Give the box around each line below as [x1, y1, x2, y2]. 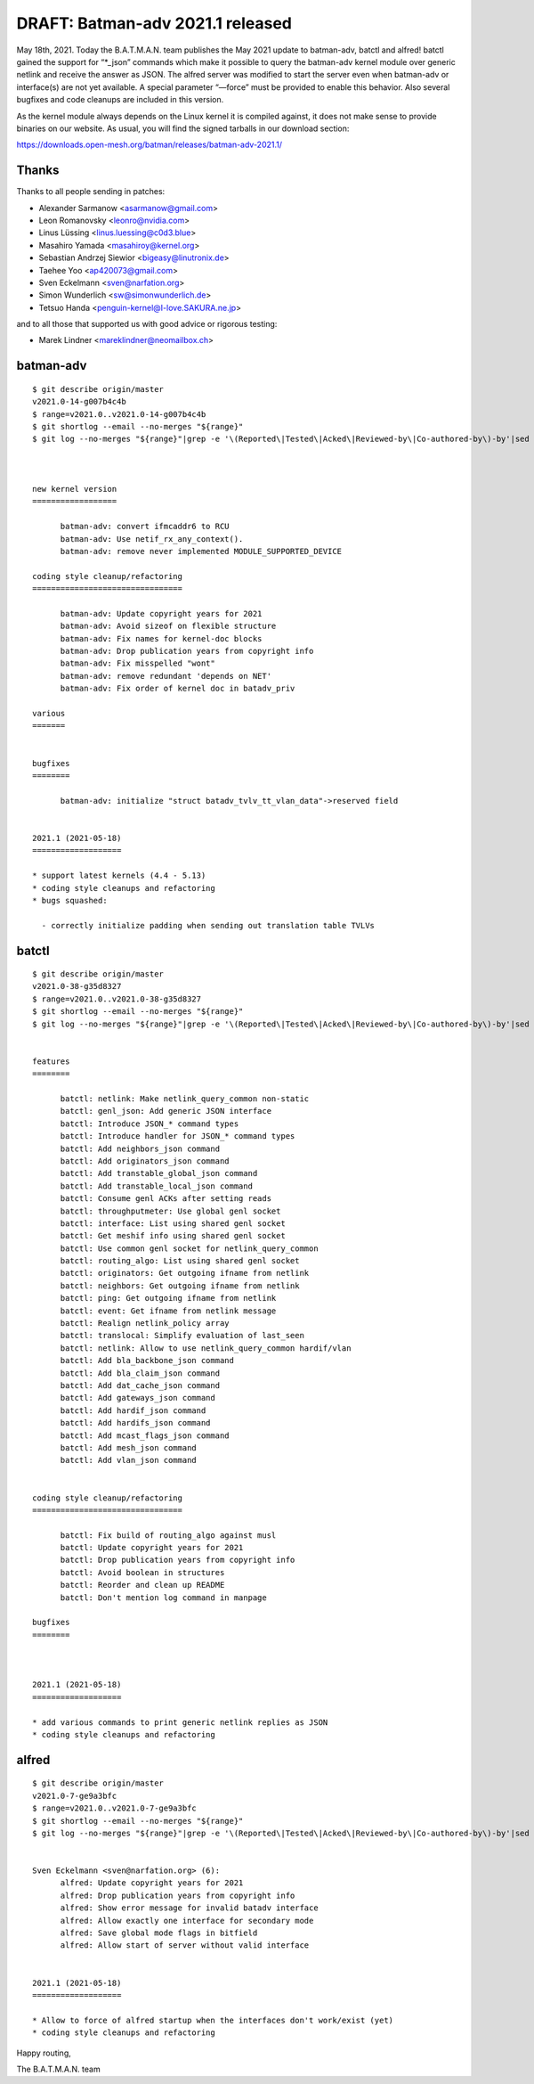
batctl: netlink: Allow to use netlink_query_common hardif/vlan [60, 1343, 352, 1353]
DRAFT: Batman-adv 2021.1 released [16, 13, 293, 33]
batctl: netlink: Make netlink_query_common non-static [60, 1094, 310, 1104]
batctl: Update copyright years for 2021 [60, 1542, 244, 1553]
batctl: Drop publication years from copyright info [60, 1555, 295, 1565]
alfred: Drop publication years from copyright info [60, 1890, 295, 1900]
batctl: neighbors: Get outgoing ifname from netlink [60, 1280, 300, 1291]
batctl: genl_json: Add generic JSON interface [60, 1106, 271, 1116]
